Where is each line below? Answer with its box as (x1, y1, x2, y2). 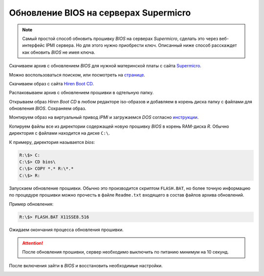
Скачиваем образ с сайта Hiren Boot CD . (9, 80, 94, 86)
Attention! (22, 240, 44, 246)
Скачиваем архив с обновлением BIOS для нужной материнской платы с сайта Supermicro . (9, 63, 201, 69)
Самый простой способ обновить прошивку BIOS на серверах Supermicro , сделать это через (22, 36, 219, 41)
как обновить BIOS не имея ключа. (22, 49, 95, 55)
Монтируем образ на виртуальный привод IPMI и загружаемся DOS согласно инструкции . (9, 115, 199, 120)
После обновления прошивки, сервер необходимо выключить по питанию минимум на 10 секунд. (22, 249, 229, 255)
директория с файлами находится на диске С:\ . (9, 130, 110, 136)
